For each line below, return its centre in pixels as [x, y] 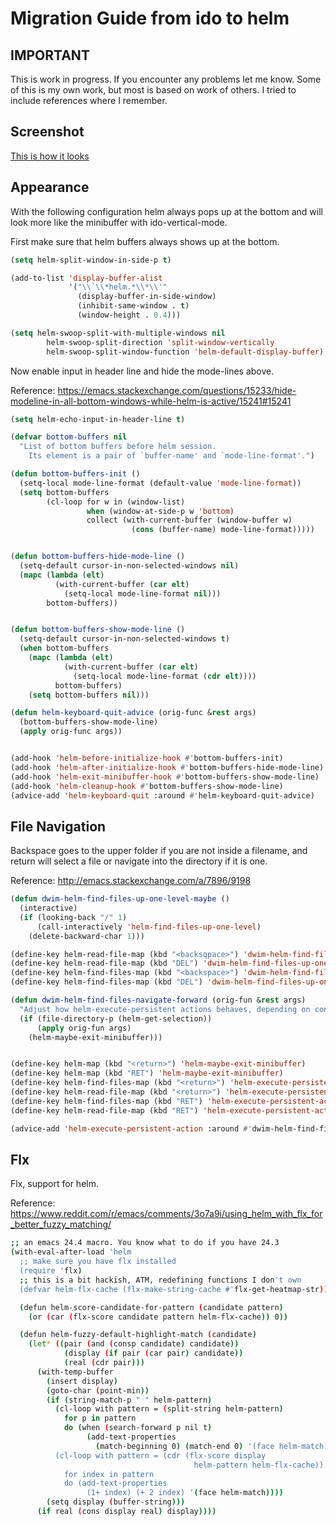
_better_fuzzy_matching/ [61, 1224]
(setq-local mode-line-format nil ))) [142, 593]
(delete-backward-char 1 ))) [86, 936]
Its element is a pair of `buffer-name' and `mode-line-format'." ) [171, 456]
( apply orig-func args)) [71, 732]
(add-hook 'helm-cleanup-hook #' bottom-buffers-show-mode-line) [147, 786]
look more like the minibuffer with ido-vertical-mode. [119, 222]
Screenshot [47, 132]
